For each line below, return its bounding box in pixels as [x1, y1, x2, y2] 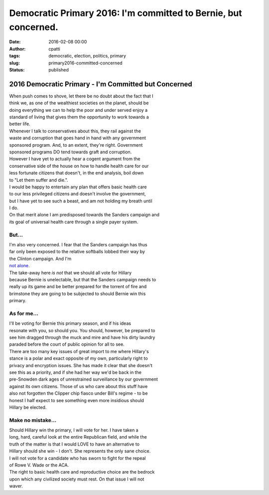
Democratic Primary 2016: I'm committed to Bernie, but [9, 7, 242, 18]
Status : [9, 66, 25, 72]
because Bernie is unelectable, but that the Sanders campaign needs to [9, 276, 156, 282]
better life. [9, 121, 30, 127]
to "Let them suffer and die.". [9, 177, 68, 183]
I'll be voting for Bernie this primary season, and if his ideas [9, 320, 132, 327]
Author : [9, 45, 26, 52]
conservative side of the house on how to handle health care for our [9, 163, 149, 169]
